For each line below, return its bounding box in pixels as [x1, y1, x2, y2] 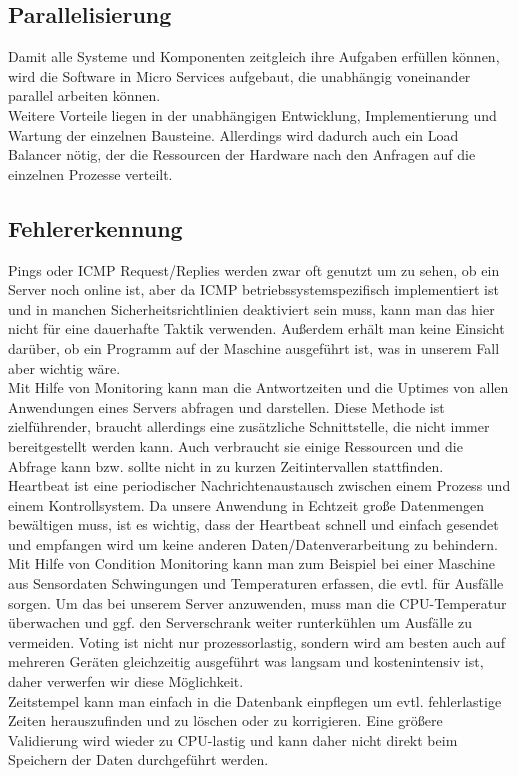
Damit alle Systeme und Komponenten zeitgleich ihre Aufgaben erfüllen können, [8, 46, 500, 67]
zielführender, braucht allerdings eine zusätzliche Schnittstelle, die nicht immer [8, 416, 490, 437]
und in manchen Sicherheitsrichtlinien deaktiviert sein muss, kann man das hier [8, 298, 495, 319]
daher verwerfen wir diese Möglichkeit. [8, 671, 244, 692]
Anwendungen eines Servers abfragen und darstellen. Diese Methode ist [8, 396, 445, 417]
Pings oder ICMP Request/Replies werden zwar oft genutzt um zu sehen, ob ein [8, 259, 500, 280]
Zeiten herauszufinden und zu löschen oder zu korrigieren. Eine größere [8, 710, 443, 731]
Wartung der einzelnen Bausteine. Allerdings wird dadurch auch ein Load [8, 124, 459, 145]
